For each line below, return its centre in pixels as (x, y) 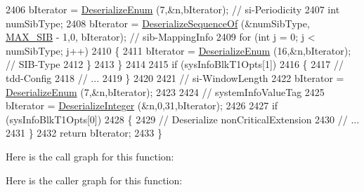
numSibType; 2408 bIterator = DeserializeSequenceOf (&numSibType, (158, 23)
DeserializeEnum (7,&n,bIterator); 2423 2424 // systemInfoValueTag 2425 (165, 91)
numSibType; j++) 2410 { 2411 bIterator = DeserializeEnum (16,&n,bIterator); (178, 50)
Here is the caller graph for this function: (94, 180)
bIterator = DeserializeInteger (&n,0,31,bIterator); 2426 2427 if (142, 105)
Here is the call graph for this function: (90, 156)
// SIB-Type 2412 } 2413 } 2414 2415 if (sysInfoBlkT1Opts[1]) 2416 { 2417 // (175, 64)
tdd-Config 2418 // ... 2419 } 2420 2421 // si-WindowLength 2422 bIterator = (175, 77)
